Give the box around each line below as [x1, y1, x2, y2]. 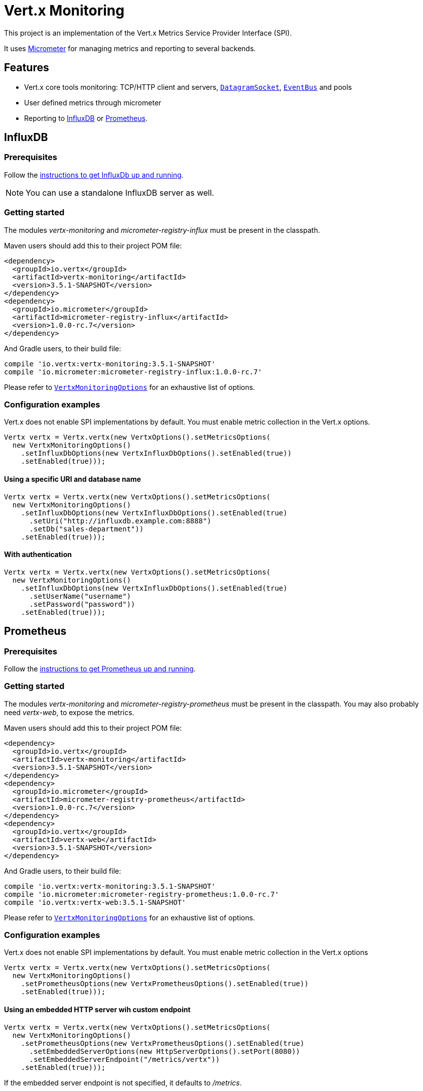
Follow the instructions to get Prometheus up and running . [4, 664, 196, 673]
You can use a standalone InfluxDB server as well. [26, 187, 214, 198]
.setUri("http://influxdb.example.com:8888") [29, 516, 212, 525]
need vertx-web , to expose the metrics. [4, 708, 134, 717]
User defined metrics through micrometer [24, 98, 162, 107]
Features [4, 61, 49, 74]
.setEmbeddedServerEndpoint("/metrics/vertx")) [29, 1055, 220, 1063]
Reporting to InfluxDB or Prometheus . [24, 113, 148, 122]
